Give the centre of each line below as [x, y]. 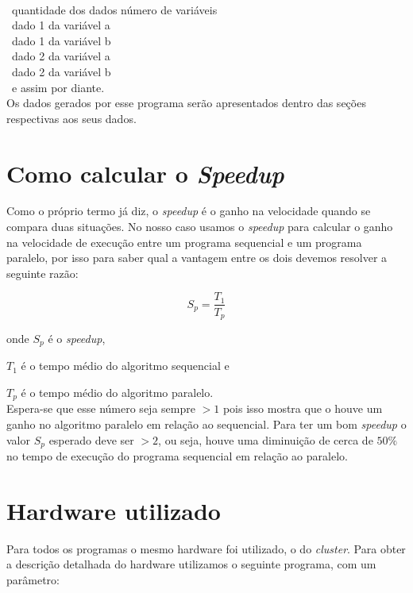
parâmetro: [33, 580]
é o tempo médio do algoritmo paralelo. [117, 392]
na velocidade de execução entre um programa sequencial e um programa [184, 242]
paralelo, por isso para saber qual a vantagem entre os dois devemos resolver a [197, 258]
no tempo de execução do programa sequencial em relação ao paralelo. [177, 456]
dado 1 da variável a [61, 25]
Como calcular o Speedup [145, 173]
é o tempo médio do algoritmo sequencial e [125, 366]
